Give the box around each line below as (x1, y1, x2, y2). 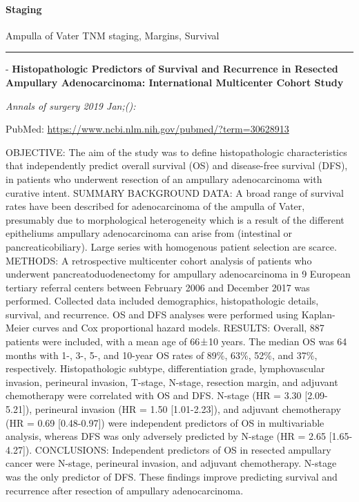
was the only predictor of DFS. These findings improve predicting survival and (6, 470, 338, 484)
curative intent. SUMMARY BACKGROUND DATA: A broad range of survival (6, 185, 344, 200)
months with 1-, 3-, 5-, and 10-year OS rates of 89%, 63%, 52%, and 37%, (6, 347, 318, 362)
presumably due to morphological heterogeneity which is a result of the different (6, 212, 345, 226)
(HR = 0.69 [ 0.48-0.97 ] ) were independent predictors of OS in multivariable (6, 415, 324, 429)
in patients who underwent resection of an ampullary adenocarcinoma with (6, 171, 322, 186)
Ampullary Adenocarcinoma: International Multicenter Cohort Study (6, 75, 344, 89)
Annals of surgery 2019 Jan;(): (6, 98, 136, 113)
